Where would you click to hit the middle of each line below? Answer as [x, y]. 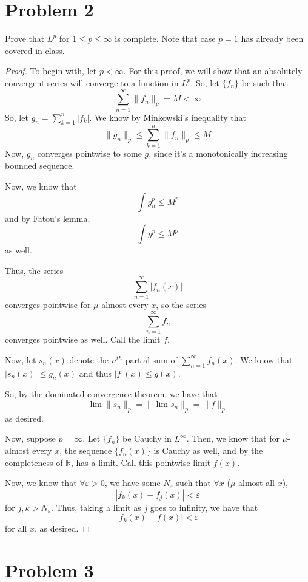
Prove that [25, 39]
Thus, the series [34, 270]
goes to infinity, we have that [204, 507]
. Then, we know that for [233, 438]
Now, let [21, 359]
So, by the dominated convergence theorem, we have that [111, 394]
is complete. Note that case [165, 39]
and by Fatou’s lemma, [48, 218]
